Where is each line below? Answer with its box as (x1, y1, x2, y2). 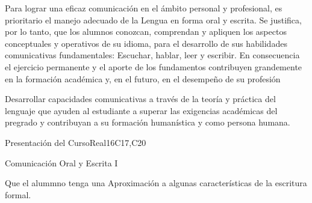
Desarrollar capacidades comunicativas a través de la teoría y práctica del (5, 92, 276, 105)
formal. (5, 188, 31, 201)
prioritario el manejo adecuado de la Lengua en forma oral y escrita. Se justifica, (5, 13, 302, 26)
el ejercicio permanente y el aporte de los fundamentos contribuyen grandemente (5, 60, 302, 73)
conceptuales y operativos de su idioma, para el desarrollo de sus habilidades (5, 37, 287, 49)
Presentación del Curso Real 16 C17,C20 (5, 136, 146, 148)
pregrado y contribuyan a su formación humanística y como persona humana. (5, 116, 290, 129)
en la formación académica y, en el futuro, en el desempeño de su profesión (5, 72, 281, 85)
